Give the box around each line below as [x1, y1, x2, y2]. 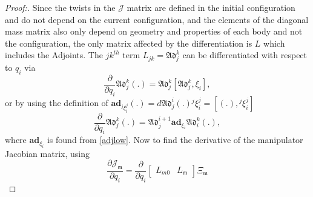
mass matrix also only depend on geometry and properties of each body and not [5, 25, 303, 38]
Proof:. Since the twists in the [5, 1, 116, 13]
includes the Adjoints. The [5, 48, 103, 61]
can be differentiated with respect [182, 48, 308, 61]
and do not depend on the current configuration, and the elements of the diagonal [5, 13, 309, 25]
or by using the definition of [5, 96, 108, 109]
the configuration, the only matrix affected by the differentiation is [5, 36, 252, 49]
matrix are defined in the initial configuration [127, 1, 295, 13]
